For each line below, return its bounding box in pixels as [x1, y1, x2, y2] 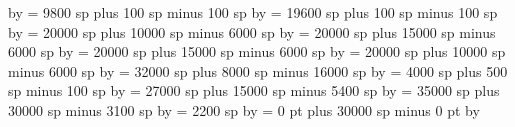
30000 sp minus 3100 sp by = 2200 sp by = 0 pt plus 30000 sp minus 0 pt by [8, 99, 480, 120]
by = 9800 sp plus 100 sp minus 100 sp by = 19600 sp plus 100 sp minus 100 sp [8, 2, 498, 22]
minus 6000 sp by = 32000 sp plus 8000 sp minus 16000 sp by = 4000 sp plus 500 [8, 60, 508, 81]
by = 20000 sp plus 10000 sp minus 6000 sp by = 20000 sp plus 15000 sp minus [8, 21, 496, 42]
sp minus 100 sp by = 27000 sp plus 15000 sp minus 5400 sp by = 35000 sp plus [8, 80, 500, 101]
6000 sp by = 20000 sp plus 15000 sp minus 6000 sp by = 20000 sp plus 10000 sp [8, 41, 506, 62]
